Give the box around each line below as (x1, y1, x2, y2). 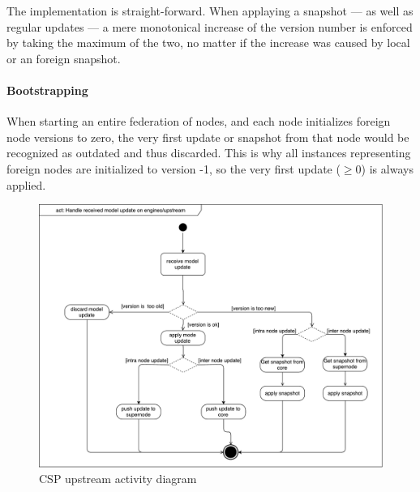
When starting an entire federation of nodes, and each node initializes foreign (6, 113, 391, 130)
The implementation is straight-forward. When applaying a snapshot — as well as (6, 2, 414, 19)
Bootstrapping (6, 81, 88, 98)
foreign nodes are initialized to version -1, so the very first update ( (6, 160, 341, 177)
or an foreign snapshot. (6, 49, 121, 66)
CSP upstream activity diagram (39, 470, 197, 487)
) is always (361, 160, 414, 177)
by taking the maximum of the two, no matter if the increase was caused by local (6, 34, 410, 51)
